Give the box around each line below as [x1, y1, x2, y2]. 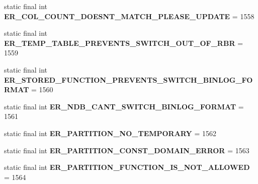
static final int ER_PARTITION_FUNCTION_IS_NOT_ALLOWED [4, 162, 250, 172]
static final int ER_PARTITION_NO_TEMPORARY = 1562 [4, 128, 216, 138]
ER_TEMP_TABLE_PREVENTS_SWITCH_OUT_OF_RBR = [4, 37, 243, 48]
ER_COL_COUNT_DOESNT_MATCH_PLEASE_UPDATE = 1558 [4, 11, 254, 21]
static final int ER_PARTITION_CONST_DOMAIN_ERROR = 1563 [4, 145, 249, 155]
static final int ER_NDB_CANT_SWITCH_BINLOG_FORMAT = [4, 101, 244, 111]
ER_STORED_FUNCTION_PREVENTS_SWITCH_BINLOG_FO [4, 74, 253, 85]
